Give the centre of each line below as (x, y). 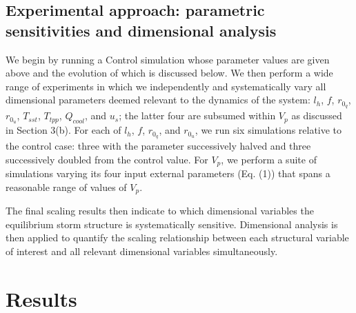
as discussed (317, 115)
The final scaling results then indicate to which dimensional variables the (160, 211)
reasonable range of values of (66, 186)
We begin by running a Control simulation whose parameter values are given (168, 59)
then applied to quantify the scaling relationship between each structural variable (177, 238)
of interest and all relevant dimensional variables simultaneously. (142, 251)
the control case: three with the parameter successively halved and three (158, 145)
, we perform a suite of (269, 159)
